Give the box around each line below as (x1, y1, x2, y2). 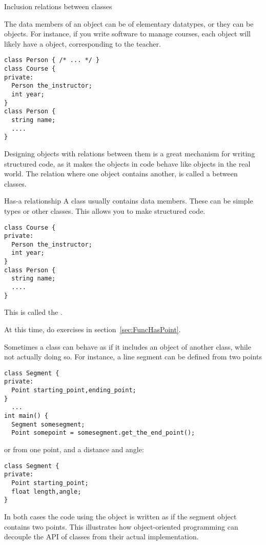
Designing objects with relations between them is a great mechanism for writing (4, 148, 255, 158)
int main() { (4, 412, 48, 420)
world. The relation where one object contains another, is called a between (4, 168, 238, 179)
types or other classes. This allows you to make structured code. (4, 205, 206, 216)
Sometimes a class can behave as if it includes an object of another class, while (4, 341, 251, 352)
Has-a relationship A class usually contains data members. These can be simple (4, 195, 253, 206)
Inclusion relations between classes (4, 1, 112, 11)
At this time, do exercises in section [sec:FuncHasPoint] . (4, 324, 181, 334)
